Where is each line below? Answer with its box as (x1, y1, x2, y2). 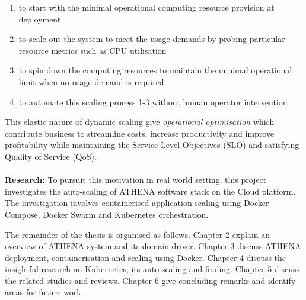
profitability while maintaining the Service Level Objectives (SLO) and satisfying (5, 138, 299, 151)
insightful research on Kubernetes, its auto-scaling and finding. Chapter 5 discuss (5, 263, 300, 275)
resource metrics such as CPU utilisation (18, 44, 167, 56)
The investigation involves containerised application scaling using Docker (5, 196, 269, 209)
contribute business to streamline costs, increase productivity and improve (5, 127, 275, 139)
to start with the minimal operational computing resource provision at (18, 1, 275, 13)
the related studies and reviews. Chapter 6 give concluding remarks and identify (5, 274, 296, 286)
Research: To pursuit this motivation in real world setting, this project (5, 173, 267, 186)
